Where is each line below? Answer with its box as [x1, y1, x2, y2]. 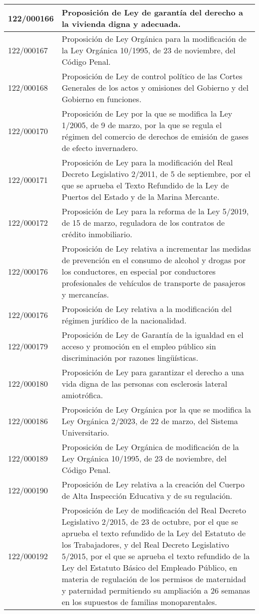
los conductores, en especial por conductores [62, 266, 216, 277]
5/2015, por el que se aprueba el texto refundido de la [62, 550, 250, 562]
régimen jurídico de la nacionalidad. [62, 314, 187, 326]
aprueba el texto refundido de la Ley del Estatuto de [62, 527, 246, 539]
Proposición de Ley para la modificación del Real [62, 156, 233, 168]
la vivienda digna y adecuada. [62, 18, 181, 29]
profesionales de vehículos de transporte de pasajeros [62, 277, 246, 289]
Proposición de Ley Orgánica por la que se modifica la [62, 404, 251, 415]
